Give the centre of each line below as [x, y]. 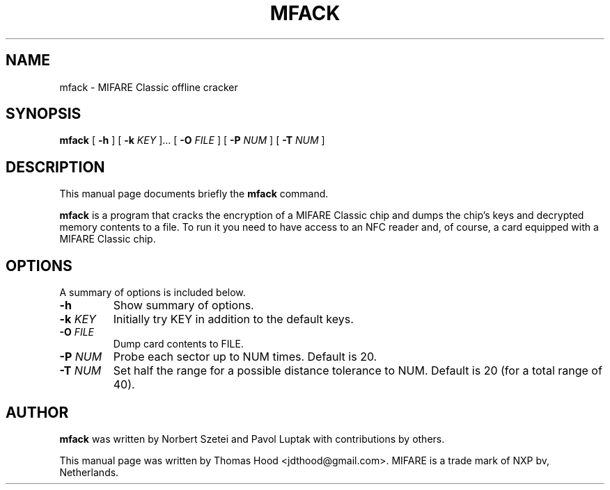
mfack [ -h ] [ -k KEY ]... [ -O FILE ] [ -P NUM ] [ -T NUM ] [192, 140]
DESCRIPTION [55, 167]
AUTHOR [37, 412]
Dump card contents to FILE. [178, 344]
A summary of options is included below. [152, 293]
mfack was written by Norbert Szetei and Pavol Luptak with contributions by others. [252, 439]
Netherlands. [89, 472]
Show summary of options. [183, 305]
